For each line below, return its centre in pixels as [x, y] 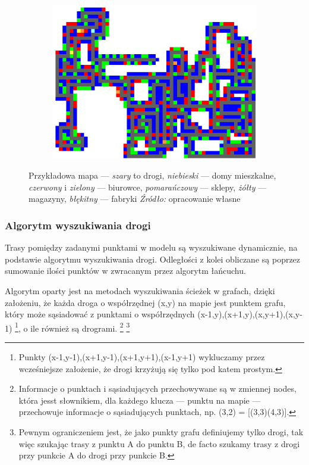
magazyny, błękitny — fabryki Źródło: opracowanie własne [135, 199]
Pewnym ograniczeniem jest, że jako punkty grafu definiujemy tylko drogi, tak [161, 431]
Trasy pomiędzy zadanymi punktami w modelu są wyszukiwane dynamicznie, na [151, 247]
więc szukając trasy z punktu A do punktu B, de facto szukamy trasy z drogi [159, 443]
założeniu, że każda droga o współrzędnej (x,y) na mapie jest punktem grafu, [145, 302]
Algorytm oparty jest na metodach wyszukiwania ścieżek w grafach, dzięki [140, 290]
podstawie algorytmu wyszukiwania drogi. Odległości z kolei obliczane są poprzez [153, 259]
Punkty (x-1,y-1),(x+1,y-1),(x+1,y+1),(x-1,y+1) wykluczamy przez [142, 356]
